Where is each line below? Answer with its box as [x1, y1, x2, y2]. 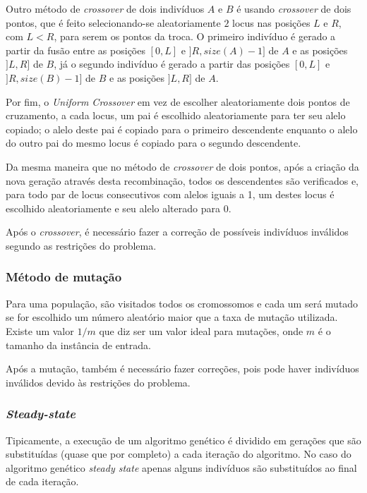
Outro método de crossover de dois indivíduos [6, 1, 205, 16]
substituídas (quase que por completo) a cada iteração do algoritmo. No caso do [6, 446, 351, 461]
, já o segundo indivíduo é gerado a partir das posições [54, 56, 290, 71]
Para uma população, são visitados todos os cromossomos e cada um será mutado [6, 296, 359, 310]
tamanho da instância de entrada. [6, 337, 151, 352]
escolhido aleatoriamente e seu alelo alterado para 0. [6, 200, 231, 215]
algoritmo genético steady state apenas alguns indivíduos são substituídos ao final [6, 460, 357, 475]
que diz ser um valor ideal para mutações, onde [99, 323, 303, 338]
